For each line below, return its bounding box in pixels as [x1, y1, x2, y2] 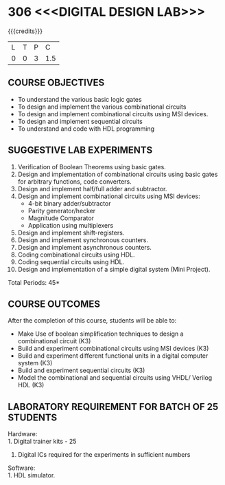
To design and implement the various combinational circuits [17, 103, 187, 111]
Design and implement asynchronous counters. [17, 243, 152, 251]
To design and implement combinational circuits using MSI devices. [17, 109, 209, 118]
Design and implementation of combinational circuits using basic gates [17, 170, 218, 178]
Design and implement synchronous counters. [17, 235, 149, 244]
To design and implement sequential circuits [17, 117, 143, 125]
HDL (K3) [17, 381, 45, 389]
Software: [8, 464, 36, 472]
